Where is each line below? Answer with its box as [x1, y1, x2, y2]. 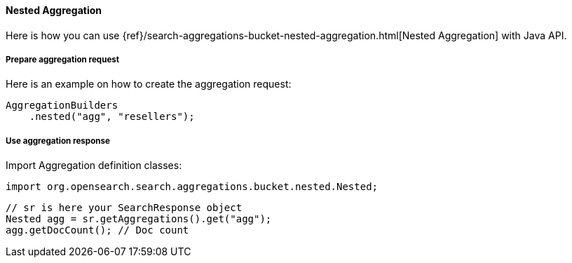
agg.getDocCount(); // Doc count [6, 224, 189, 236]
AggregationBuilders [6, 100, 118, 112]
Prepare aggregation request [6, 55, 120, 65]
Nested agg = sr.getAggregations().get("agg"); [6, 213, 272, 225]
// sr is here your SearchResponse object [6, 202, 243, 214]
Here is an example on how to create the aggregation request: [6, 78, 292, 90]
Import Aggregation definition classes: [6, 159, 182, 172]
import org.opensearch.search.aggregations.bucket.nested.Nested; [6, 181, 379, 193]
